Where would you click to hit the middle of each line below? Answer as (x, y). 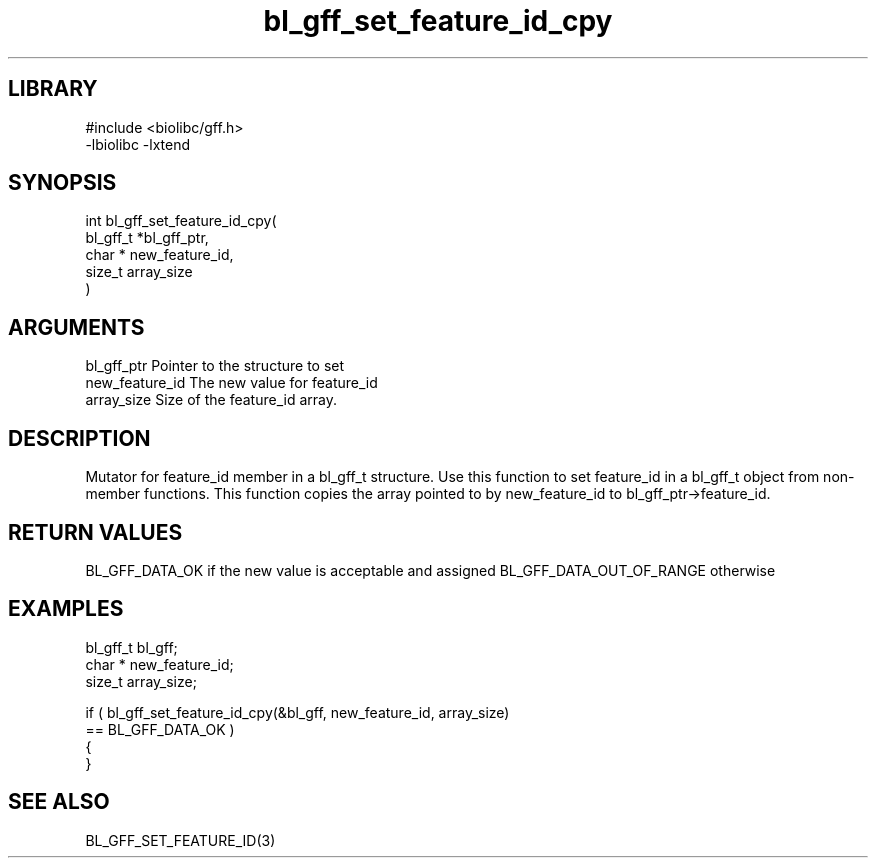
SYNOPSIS (62, 183)
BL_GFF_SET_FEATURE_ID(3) (180, 840)
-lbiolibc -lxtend (138, 144)
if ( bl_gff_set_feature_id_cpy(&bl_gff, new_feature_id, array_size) (297, 712)
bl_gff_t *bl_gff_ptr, (147, 238)
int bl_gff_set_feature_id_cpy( (181, 221)
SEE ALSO (59, 802)
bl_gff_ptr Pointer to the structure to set (215, 366)
